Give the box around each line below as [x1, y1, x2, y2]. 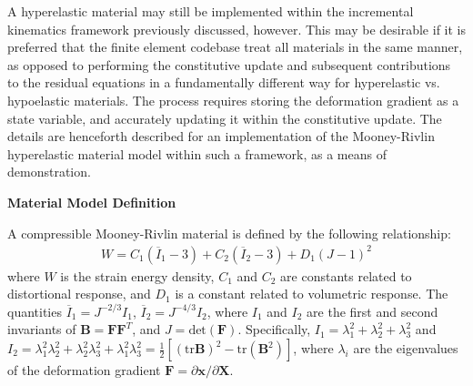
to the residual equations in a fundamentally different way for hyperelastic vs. [7, 73, 440, 92]
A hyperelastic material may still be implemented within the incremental [7, 2, 414, 20]
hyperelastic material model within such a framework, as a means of [7, 144, 387, 163]
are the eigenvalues [353, 339, 458, 358]
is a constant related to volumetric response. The [175, 284, 448, 303]
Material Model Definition [7, 192, 176, 211]
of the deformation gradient [7, 361, 161, 380]
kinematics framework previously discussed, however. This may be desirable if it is [7, 19, 466, 38]
